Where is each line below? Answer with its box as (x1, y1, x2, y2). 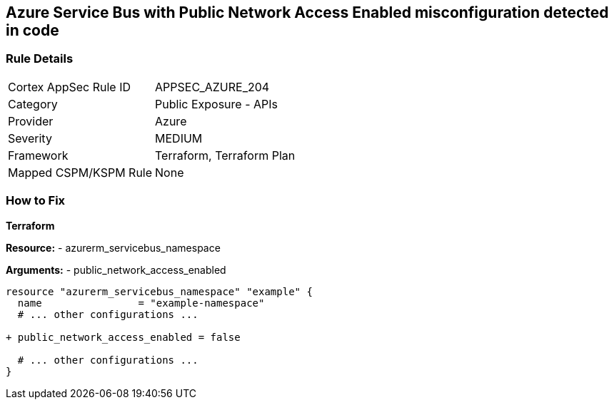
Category (8, 96, 58, 111)
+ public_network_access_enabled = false (6, 331, 241, 343)
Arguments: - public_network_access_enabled (6, 263, 226, 276)
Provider (8, 113, 54, 128)
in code (6, 21, 59, 39)
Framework (8, 148, 69, 163)
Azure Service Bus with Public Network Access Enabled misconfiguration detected (6, 4, 609, 21)
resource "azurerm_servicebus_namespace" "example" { (6, 285, 313, 297)
